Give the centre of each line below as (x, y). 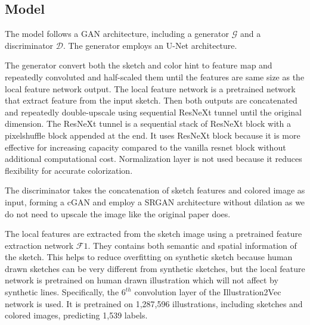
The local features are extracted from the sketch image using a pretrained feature (154, 234)
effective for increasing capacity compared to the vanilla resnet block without (145, 147)
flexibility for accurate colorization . (69, 170)
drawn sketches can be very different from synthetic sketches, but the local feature (155, 268)
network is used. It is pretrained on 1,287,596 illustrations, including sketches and (154, 303)
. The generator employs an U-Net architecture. (150, 45)
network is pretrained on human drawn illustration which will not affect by (142, 280)
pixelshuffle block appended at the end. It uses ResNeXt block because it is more (153, 135)
